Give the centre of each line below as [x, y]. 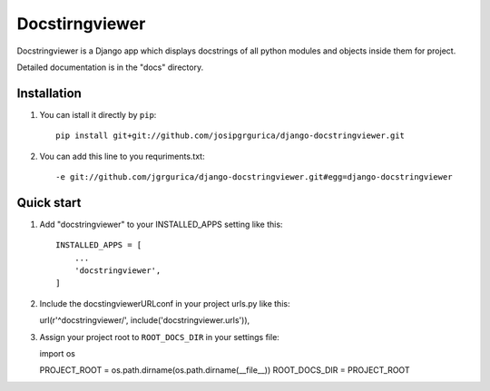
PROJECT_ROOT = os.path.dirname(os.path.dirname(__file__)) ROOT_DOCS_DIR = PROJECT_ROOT [225, 370]
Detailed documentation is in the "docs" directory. [110, 67]
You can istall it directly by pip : [98, 114]
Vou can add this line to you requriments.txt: [122, 156]
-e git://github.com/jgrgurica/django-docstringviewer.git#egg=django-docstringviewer [254, 177]
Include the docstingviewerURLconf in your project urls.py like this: [165, 303]
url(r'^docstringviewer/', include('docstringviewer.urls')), [145, 320]
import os [58, 354]
